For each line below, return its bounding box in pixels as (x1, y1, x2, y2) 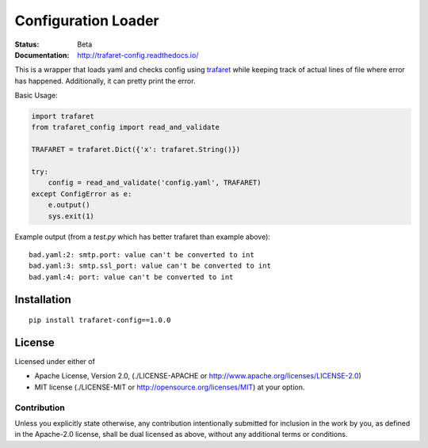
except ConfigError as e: (31, 189, 132, 198)
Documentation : (14, 50, 70, 59)
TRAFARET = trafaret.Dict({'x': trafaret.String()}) (31, 145, 241, 154)
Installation (14, 293, 71, 306)
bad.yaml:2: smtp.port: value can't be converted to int (29, 250, 255, 259)
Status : (14, 40, 40, 49)
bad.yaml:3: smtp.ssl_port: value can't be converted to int (29, 261, 271, 271)
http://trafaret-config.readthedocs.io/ (77, 50, 199, 59)
